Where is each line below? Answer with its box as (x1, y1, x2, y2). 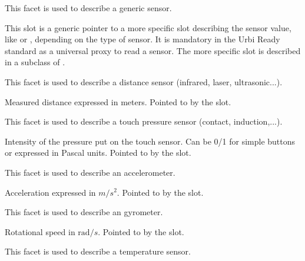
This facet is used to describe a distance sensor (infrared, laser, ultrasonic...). (5, 75, 283, 88)
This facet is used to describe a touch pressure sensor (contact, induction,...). (5, 115, 283, 128)
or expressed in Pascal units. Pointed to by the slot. (5, 146, 191, 159)
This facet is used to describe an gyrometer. (5, 206, 163, 218)
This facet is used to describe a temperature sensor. (5, 245, 191, 257)
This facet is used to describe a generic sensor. (5, 2, 172, 14)
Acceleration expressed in (5, 186, 96, 198)
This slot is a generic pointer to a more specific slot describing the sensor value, (5, 21, 291, 34)
